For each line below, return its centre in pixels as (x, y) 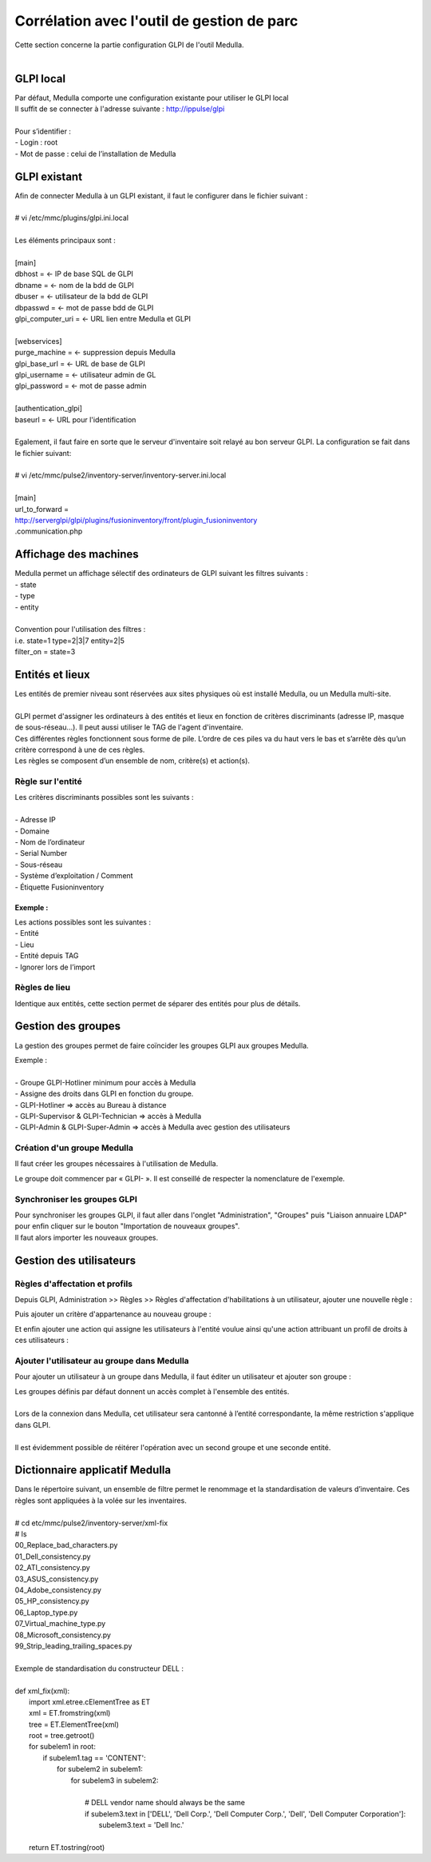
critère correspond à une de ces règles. (80, 749)
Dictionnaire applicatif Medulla (93, 1470)
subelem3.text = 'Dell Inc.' (141, 1825)
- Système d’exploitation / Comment (74, 876)
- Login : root (36, 142)
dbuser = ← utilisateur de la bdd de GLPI (81, 297)
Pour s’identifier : (43, 131)
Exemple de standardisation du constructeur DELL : (99, 1668)
